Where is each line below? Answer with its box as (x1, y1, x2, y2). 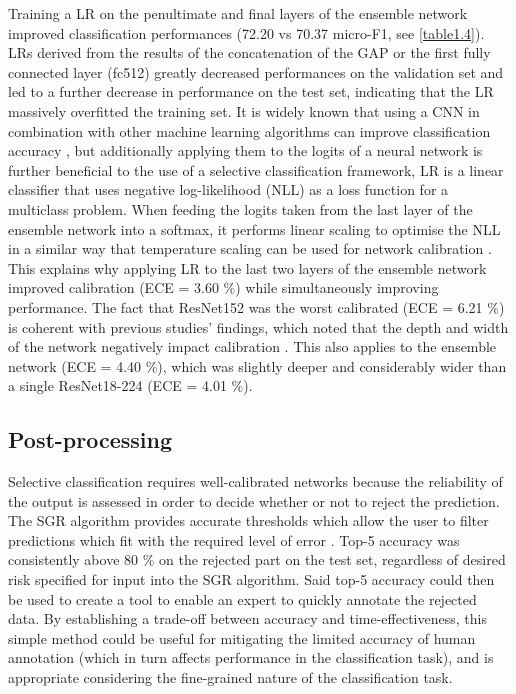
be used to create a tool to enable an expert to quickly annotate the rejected (8, 588, 477, 609)
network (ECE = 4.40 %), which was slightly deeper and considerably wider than (8, 355, 507, 376)
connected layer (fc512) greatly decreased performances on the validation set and (8, 61, 504, 82)
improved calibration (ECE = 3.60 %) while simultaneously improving (8, 277, 439, 298)
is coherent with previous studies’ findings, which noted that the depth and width (8, 316, 509, 337)
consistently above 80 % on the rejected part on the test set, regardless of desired (8, 549, 506, 570)
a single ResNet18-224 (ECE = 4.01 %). (8, 375, 253, 396)
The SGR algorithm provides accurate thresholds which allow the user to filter (8, 510, 489, 531)
